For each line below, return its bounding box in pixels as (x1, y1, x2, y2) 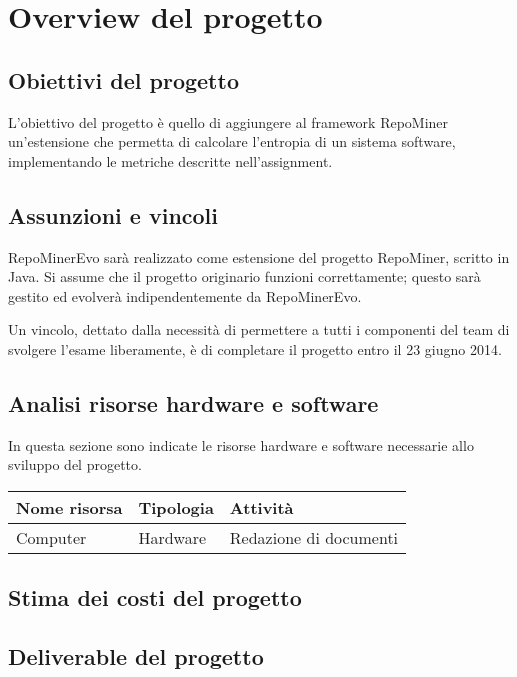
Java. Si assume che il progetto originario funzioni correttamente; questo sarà (8, 266, 481, 287)
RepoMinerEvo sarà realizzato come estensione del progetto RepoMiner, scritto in (8, 246, 510, 267)
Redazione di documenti (229, 525, 399, 549)
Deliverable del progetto (8, 641, 264, 672)
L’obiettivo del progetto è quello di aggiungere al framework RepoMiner (8, 111, 449, 132)
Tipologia (138, 495, 214, 519)
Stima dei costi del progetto (8, 582, 302, 613)
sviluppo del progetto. (8, 454, 142, 475)
